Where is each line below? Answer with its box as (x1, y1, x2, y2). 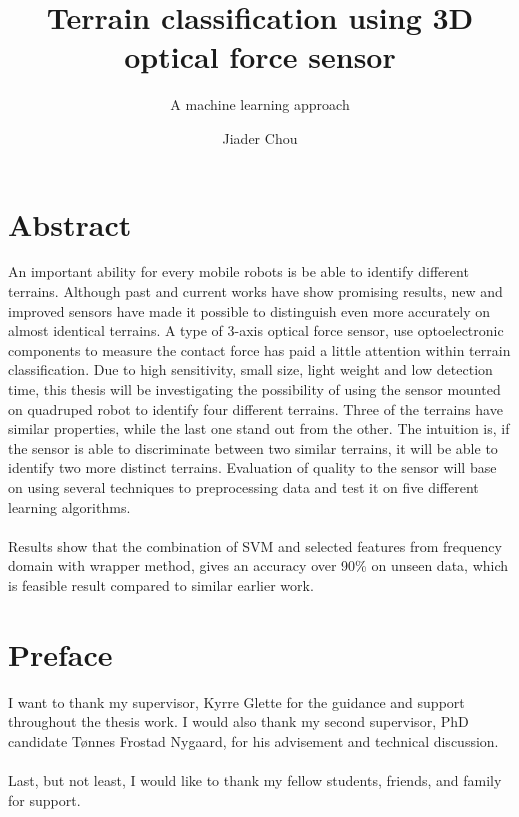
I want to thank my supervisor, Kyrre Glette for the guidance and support (8, 691, 465, 712)
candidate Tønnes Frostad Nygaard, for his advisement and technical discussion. (8, 730, 499, 751)
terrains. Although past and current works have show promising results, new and (8, 281, 503, 302)
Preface (8, 633, 113, 674)
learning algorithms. (8, 496, 131, 517)
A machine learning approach (170, 94, 350, 115)
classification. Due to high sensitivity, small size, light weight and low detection (8, 359, 493, 380)
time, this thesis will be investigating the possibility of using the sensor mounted (8, 379, 501, 399)
